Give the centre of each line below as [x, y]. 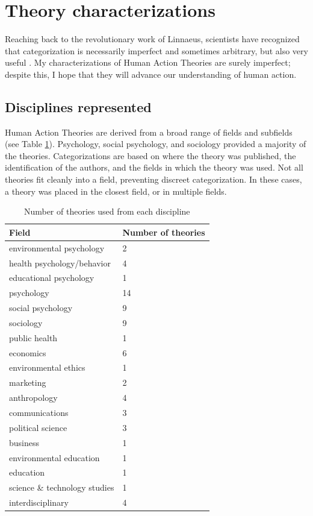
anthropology [33, 398]
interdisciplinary [39, 502]
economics [28, 352]
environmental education [54, 457]
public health [33, 337]
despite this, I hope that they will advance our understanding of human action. [151, 74]
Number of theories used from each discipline [107, 211]
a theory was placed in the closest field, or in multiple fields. [116, 191]
